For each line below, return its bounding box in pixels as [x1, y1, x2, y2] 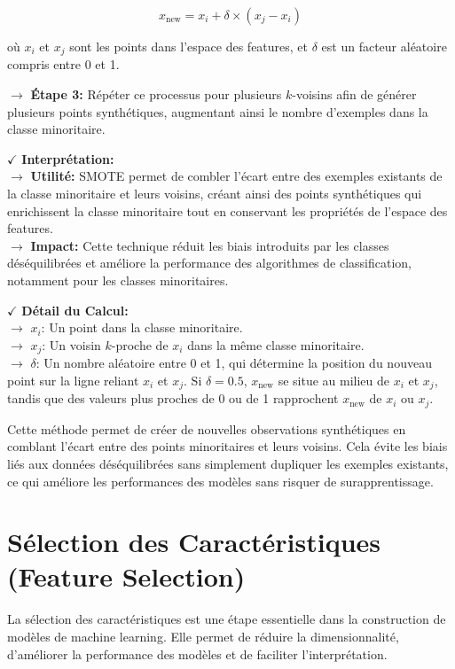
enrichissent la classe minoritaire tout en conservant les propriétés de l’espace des [7, 201, 448, 220]
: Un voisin [42, 335, 101, 354]
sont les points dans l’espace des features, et [69, 37, 309, 55]
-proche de [111, 335, 169, 354]
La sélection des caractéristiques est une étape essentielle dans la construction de [7, 610, 446, 628]
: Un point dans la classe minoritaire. [41, 318, 243, 337]
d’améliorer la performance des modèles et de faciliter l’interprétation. [7, 644, 388, 663]
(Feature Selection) [7, 558, 246, 595]
